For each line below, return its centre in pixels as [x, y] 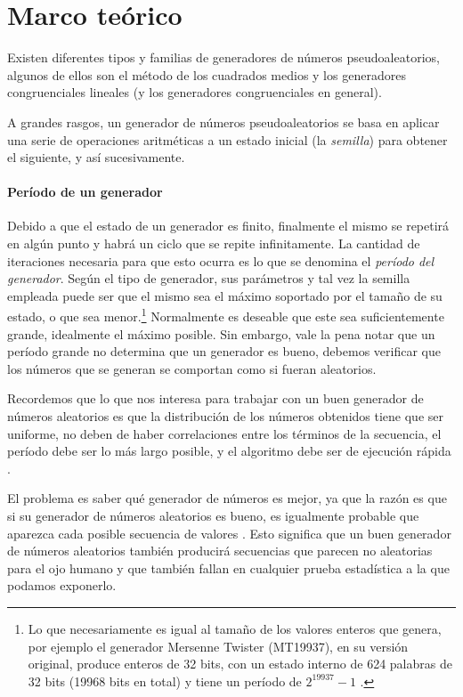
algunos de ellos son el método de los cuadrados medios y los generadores [207, 74]
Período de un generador [85, 192]
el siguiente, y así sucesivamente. [96, 157]
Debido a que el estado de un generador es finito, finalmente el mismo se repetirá [228, 226]
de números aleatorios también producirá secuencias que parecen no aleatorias [220, 551]
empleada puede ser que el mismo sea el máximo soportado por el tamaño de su [225, 295]
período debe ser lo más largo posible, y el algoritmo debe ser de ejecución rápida [229, 451]
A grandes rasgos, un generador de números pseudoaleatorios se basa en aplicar [223, 122]
